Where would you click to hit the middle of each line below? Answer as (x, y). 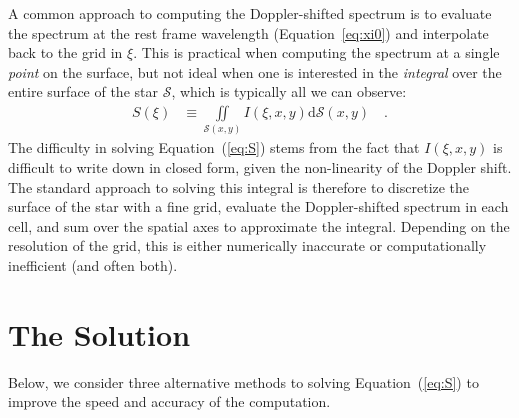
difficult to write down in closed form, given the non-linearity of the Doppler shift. (260, 166)
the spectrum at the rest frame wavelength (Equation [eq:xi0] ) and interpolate (248, 32)
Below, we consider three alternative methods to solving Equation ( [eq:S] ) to (243, 381)
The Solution (99, 333)
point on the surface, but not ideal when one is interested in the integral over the (255, 71)
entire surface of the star (83, 91)
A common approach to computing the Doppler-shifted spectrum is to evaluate (250, 13)
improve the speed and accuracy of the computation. (169, 401)
